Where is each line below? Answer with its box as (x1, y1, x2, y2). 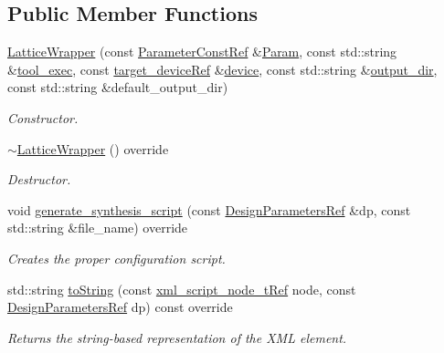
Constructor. (7, 108, 79, 127)
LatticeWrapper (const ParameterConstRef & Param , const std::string (7, 42, 397, 61)
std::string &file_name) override (7, 218, 188, 237)
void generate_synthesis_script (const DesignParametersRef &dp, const (7, 200, 411, 219)
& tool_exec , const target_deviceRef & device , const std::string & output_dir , (7, 59, 438, 78)
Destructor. (7, 170, 71, 189)
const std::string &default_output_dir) (7, 78, 228, 97)
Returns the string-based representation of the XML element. (7, 327, 347, 347)
